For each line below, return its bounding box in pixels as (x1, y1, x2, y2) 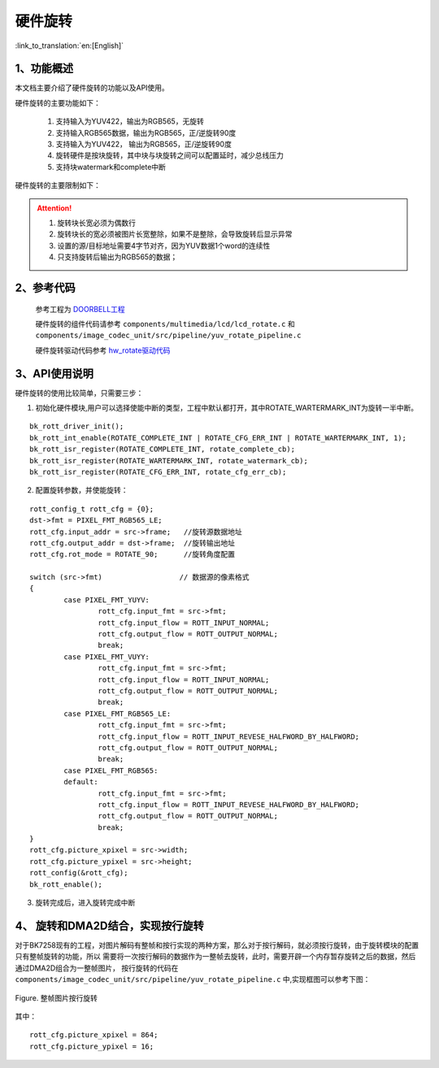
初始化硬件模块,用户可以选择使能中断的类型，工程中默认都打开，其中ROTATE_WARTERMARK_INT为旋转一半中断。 (35, 403, 419, 413)
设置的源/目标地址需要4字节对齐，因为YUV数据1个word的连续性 (57, 241, 271, 250)
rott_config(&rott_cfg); (29, 868, 128, 878)
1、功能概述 (15, 62, 74, 76)
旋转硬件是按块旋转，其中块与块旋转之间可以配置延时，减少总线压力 (55, 150, 284, 160)
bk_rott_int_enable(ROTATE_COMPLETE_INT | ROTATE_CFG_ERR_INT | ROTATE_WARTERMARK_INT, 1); (29, 433, 406, 442)
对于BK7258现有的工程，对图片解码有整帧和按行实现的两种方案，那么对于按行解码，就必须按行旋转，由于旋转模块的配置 (15, 940, 419, 950)
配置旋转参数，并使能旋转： (35, 485, 128, 495)
